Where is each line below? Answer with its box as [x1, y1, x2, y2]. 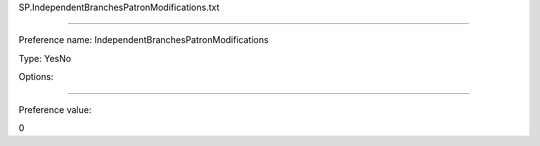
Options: [18, 71, 54, 83]
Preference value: [18, 103, 92, 115]
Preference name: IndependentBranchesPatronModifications [18, 34, 269, 46]
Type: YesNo [18, 52, 72, 64]
